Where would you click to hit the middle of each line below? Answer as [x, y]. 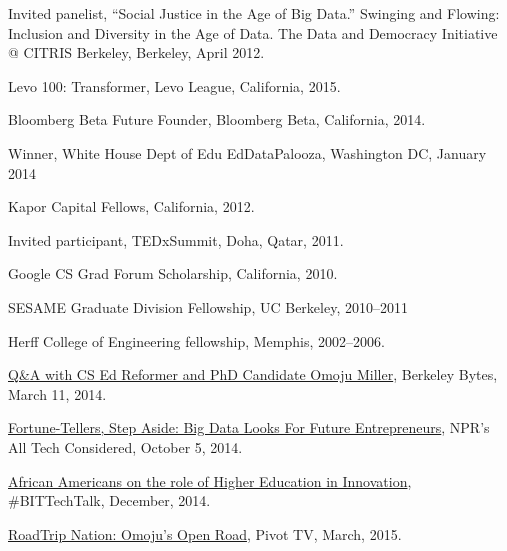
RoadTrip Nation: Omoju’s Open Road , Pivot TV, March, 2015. [205, 533]
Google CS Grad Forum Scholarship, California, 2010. [173, 273]
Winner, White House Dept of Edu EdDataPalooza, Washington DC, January [247, 152]
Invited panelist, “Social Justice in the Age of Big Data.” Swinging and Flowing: [254, 13]
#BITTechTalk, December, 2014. [109, 500]
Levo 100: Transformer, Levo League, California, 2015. [174, 85]
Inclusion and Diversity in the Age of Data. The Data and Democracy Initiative [253, 32]
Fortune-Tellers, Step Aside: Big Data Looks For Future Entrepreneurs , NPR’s [249, 427]
